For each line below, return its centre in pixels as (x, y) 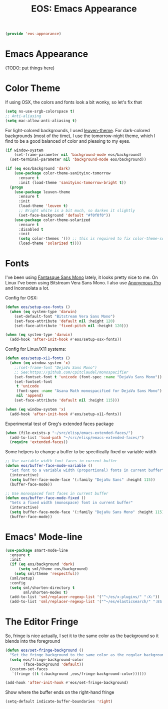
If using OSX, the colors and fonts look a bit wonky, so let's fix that (74, 102)
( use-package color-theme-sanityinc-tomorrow (62, 173)
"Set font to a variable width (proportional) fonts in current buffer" (87, 470)
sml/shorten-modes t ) (46, 592)
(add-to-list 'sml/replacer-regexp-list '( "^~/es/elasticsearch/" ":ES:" (88, 602)
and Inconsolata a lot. (27, 288)
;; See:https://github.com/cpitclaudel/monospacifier (71, 372)
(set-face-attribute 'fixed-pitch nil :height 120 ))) (71, 326)
